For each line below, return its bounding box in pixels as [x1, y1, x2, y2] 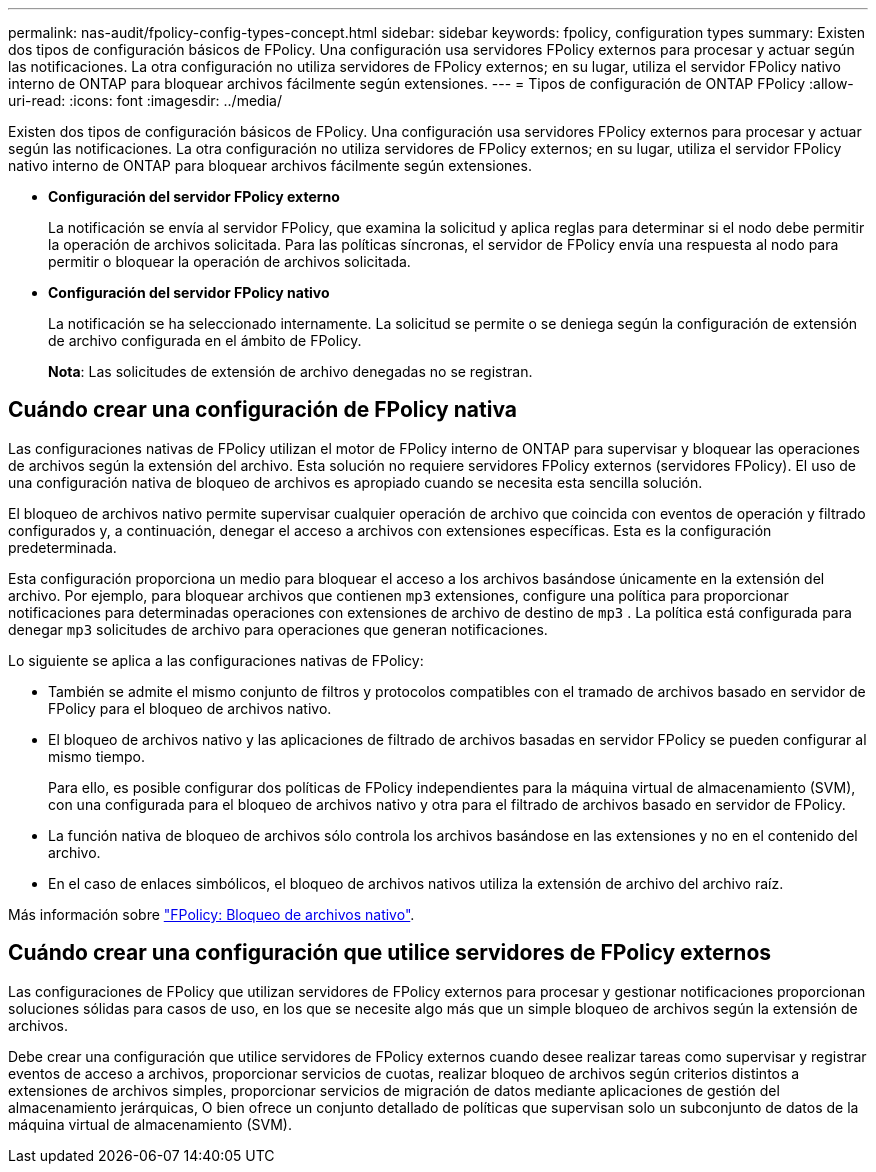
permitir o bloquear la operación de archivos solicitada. [48, 253, 411, 270]
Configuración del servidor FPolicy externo [48, 188, 340, 205]
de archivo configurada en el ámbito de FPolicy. [48, 332, 362, 349]
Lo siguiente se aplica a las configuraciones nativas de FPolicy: [8, 651, 424, 669]
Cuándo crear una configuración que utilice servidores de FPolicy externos [8, 940, 772, 966]
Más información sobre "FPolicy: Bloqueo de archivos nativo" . [8, 905, 415, 923]
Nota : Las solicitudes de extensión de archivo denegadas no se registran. [48, 363, 533, 380]
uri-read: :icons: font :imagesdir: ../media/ [8, 92, 282, 109]
